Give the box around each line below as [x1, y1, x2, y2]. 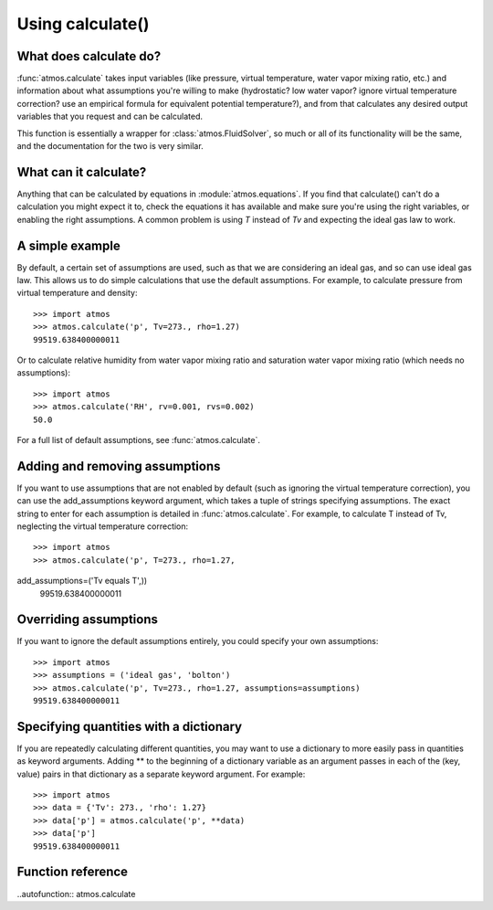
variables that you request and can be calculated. [16, 111, 203, 122]
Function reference [16, 864, 128, 880]
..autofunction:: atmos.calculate [16, 888, 136, 899]
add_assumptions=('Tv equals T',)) [16, 576, 148, 587]
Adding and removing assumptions [16, 458, 221, 474]
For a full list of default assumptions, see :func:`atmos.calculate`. [16, 434, 260, 445]
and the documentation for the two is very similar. [16, 141, 205, 152]
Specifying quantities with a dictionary [16, 718, 242, 735]
